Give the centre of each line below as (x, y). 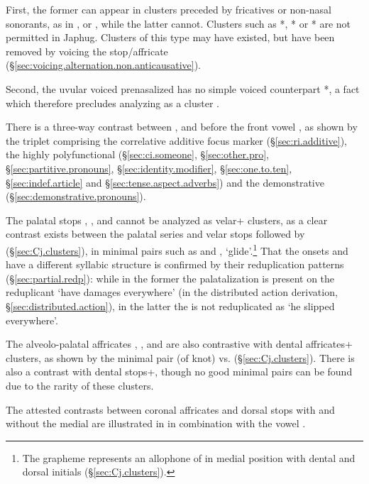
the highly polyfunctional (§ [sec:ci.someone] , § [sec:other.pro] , (137, 154)
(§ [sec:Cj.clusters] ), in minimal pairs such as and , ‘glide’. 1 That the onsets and (177, 249)
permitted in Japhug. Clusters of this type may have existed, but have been (170, 37)
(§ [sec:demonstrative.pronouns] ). (76, 196)
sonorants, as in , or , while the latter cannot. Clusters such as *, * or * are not (178, 23)
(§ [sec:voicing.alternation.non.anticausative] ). (103, 65)
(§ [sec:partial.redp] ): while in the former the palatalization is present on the (170, 278)
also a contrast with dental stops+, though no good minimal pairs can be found (179, 372)
